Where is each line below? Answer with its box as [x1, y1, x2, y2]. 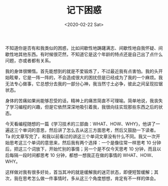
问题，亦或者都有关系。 [5, 57, 53, 63]
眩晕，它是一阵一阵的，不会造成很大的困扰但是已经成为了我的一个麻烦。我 [9, 74, 163, 80]
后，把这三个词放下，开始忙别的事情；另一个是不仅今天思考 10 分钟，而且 [5, 146, 157, 152]
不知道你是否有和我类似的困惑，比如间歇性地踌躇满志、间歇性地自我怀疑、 [5, 45, 158, 51]
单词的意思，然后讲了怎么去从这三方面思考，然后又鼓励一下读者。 [22, 127, 158, 133]
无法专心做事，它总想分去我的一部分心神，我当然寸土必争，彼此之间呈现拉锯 [5, 81, 163, 87]
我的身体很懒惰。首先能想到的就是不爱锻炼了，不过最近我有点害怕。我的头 [5, 68, 158, 74]
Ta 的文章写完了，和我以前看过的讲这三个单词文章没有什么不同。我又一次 [5, 133, 156, 139]
